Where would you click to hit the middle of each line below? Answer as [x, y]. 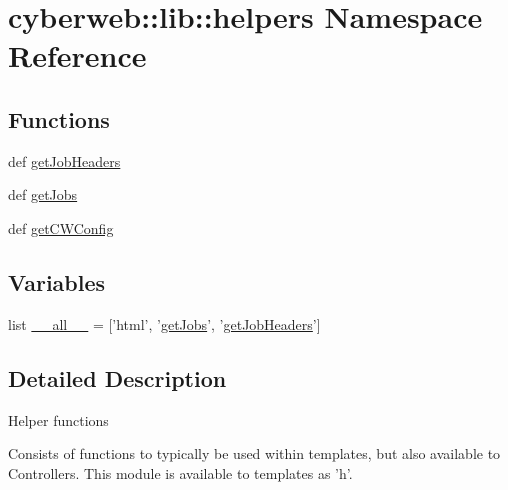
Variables [57, 281]
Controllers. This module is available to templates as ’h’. [180, 472]
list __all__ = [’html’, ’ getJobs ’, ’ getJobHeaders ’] [164, 323]
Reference [77, 55]
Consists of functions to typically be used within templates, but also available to [254, 453]
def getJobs [43, 194]
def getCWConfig [61, 227]
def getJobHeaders [64, 160]
